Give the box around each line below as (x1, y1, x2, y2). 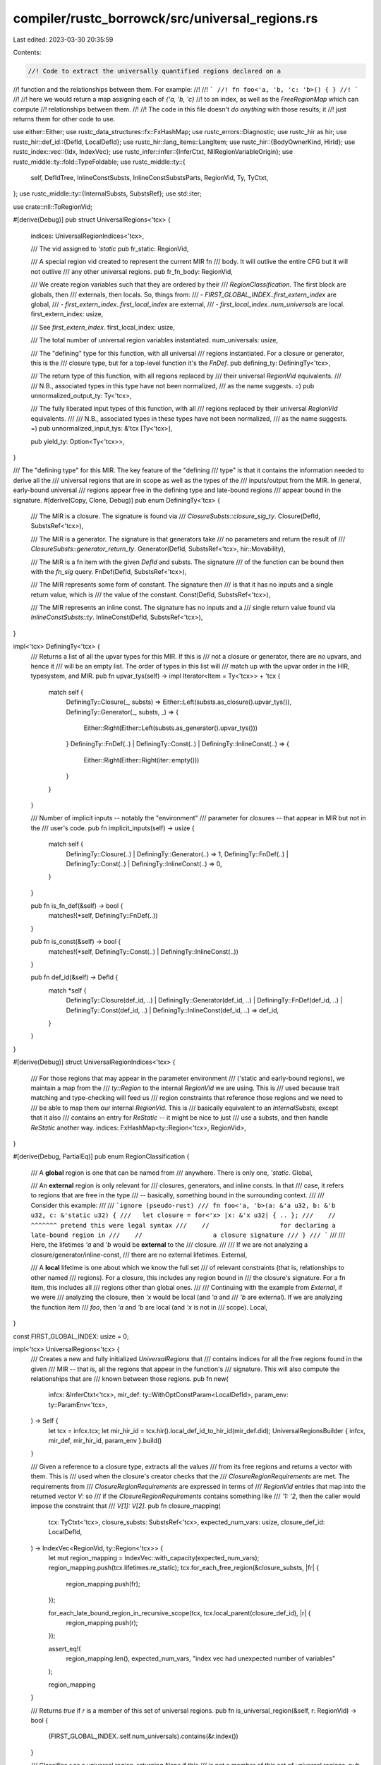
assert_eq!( (48, 1644, 81, 1653)
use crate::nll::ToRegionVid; (13, 202, 93, 211)
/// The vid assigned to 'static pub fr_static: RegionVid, (30, 244, 189, 253)
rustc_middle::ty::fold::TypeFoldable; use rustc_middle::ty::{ (13, 157, 186, 166)
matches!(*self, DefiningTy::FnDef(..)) (48, 911, 158, 920)
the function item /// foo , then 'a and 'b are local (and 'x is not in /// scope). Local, (30, 1303, 268, 1311)
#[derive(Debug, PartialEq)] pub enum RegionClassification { (13, 1152, 190, 1161)
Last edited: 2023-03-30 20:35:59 (13, 35, 114, 44)
